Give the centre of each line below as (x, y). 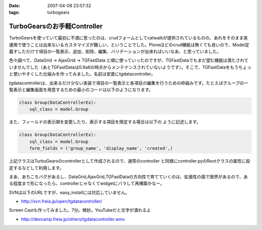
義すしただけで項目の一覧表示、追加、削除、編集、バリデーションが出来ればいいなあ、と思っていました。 (115, 51)
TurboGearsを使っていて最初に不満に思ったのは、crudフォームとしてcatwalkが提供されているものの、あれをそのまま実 (128, 38)
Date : (15, 6)
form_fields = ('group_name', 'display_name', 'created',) (101, 148)
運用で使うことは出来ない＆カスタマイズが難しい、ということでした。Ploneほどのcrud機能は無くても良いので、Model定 (129, 45)
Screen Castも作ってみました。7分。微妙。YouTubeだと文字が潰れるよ (80, 210)
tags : (14, 13)
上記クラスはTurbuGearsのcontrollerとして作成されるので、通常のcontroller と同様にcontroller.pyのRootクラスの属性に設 (130, 161)
